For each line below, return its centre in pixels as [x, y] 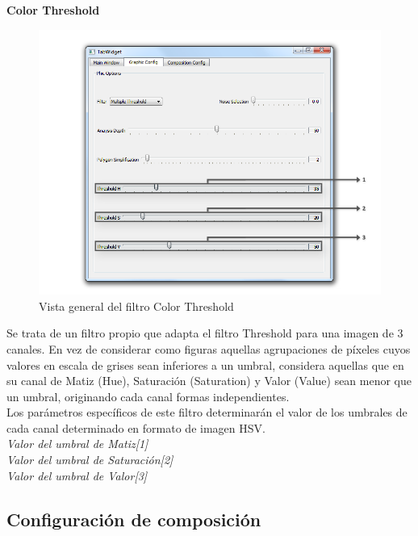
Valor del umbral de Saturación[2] [90, 460]
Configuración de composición [134, 519]
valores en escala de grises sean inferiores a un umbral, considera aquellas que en [205, 364]
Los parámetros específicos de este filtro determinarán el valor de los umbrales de [207, 412]
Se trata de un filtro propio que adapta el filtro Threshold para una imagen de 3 [205, 333]
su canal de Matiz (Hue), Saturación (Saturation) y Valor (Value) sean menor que [209, 381]
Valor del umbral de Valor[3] [77, 475]
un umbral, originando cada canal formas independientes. [148, 396]
